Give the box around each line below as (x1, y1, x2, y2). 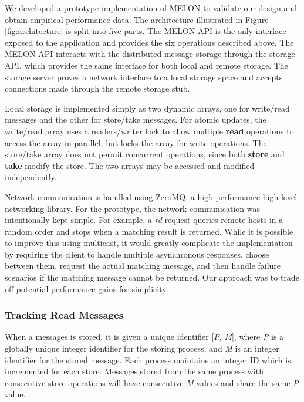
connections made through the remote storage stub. (5, 82, 190, 94)
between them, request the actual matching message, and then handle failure (5, 259, 281, 272)
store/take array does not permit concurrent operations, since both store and (5, 148, 285, 160)
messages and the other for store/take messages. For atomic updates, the (5, 113, 266, 126)
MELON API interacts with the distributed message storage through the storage (5, 48, 295, 60)
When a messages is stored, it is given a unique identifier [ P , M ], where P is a (5, 330, 284, 343)
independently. (5, 171, 57, 183)
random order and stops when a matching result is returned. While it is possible (5, 225, 293, 237)
